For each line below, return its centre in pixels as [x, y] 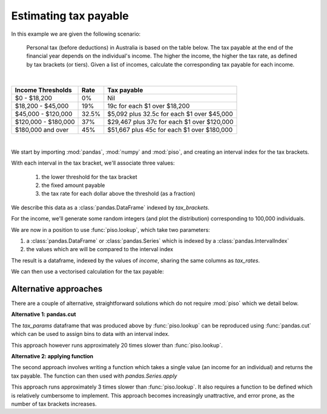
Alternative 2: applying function [52, 356]
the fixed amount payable [73, 185]
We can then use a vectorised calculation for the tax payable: [88, 272]
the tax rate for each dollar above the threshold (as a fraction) [118, 194]
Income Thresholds [43, 90]
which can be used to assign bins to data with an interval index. [90, 334]
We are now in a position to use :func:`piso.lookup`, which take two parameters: [111, 229]
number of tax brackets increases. [54, 404]
